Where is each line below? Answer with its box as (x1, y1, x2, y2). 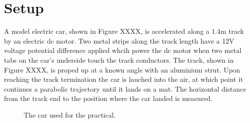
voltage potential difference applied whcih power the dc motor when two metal (4, 45, 242, 55)
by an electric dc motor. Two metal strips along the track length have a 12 (4, 35, 229, 46)
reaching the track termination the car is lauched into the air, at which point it (4, 74, 243, 84)
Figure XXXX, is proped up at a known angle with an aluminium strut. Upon (4, 64, 240, 74)
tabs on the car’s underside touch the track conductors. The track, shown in (4, 54, 234, 65)
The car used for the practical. (24, 109, 116, 120)
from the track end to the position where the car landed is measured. (4, 93, 213, 103)
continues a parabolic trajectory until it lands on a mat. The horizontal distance (4, 83, 247, 94)
